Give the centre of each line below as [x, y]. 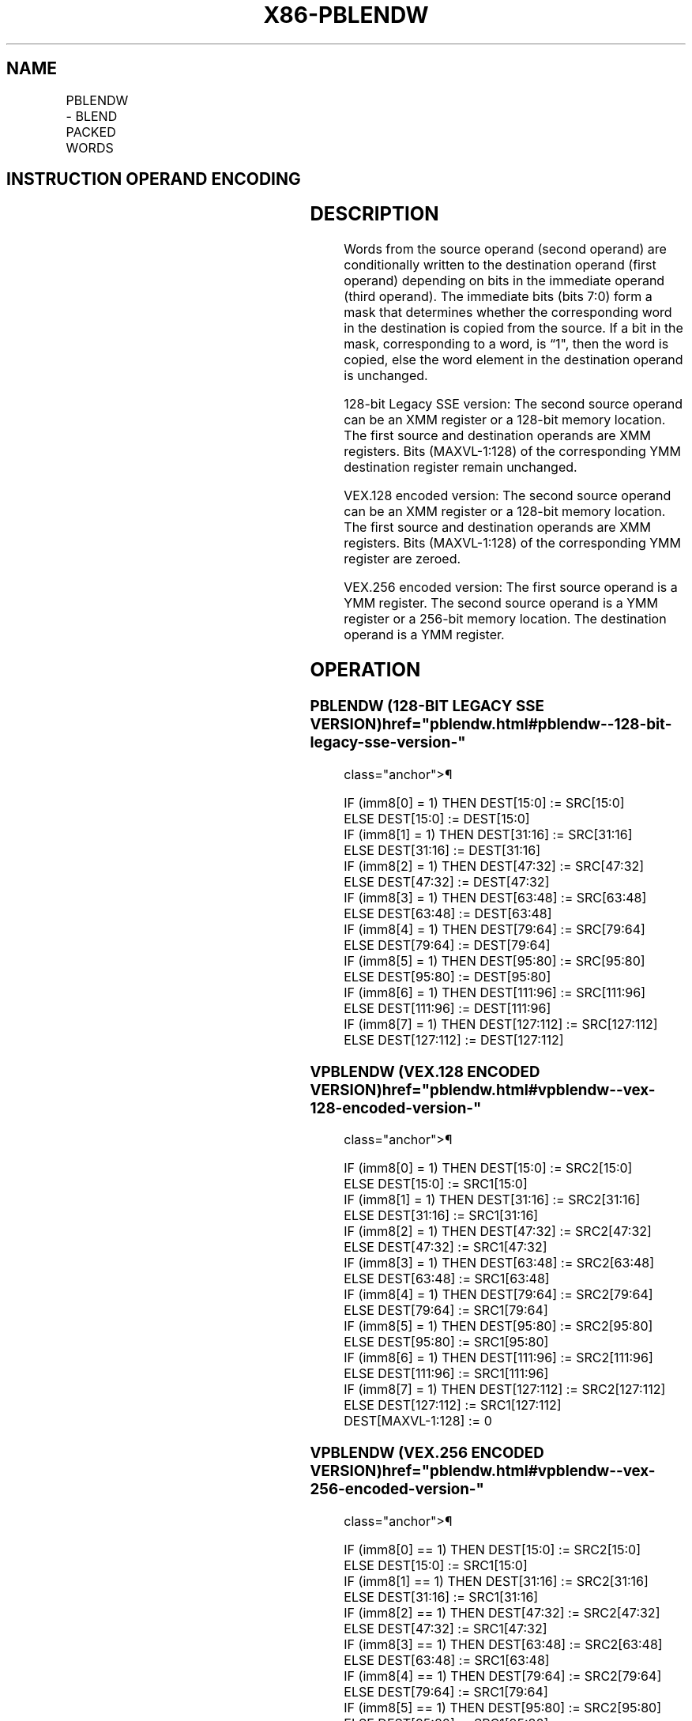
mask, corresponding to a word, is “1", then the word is [506, 344]
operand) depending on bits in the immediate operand [504, 281]
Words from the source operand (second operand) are [505, 249]
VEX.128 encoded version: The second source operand [508, 496]
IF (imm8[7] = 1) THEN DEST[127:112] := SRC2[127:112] [505, 1390]
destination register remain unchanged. [461, 467]
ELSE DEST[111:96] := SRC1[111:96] [446, 1374]
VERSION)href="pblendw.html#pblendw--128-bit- [491, 725]
